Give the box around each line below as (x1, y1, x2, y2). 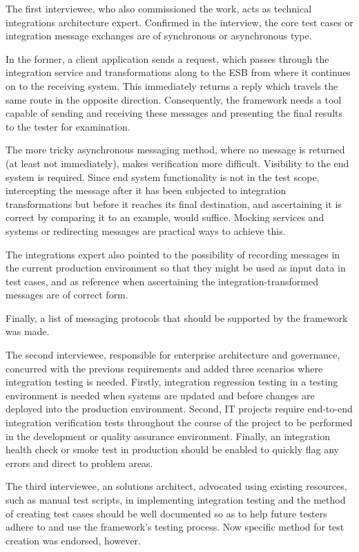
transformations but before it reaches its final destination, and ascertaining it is (6, 196, 342, 211)
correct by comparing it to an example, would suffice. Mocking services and (6, 210, 324, 225)
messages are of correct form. (6, 287, 128, 302)
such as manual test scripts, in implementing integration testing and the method (6, 493, 346, 506)
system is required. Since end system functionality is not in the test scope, (6, 169, 320, 184)
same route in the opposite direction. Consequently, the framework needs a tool (6, 92, 342, 106)
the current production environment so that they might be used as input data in (6, 260, 346, 275)
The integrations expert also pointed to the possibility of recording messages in (6, 247, 340, 261)
